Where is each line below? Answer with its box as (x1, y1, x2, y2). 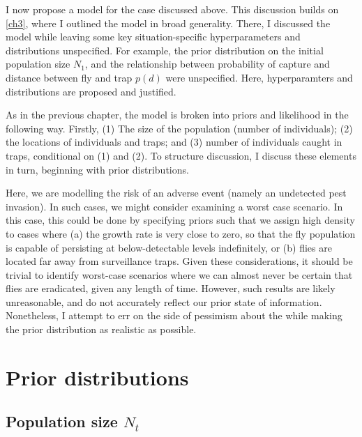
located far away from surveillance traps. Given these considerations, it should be (6, 254, 353, 268)
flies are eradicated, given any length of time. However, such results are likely (6, 281, 335, 296)
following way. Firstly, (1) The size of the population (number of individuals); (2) (6, 121, 353, 135)
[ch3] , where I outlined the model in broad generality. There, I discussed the (6, 15, 331, 30)
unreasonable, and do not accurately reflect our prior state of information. (6, 294, 322, 309)
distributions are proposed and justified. (6, 84, 176, 98)
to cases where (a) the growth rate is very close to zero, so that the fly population (6, 226, 356, 240)
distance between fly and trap (6, 70, 133, 84)
